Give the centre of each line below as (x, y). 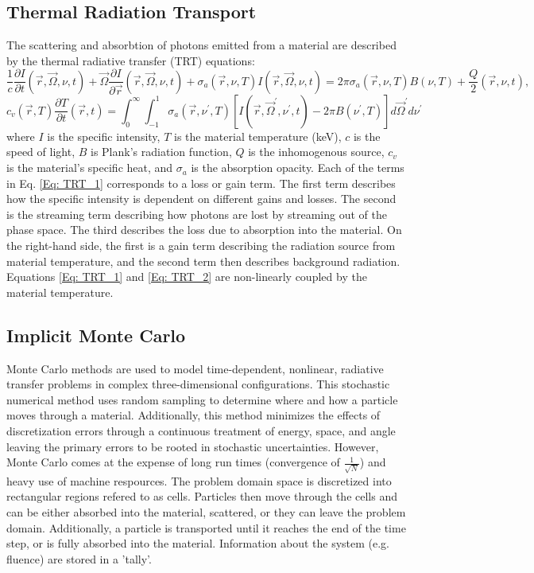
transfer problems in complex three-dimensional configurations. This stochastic (198, 384)
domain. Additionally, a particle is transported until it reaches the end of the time (206, 527)
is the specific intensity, (104, 136)
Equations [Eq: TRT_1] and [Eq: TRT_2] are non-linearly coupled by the (187, 277)
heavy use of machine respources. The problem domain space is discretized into (199, 480)
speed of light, (41, 152)
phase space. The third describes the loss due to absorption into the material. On (204, 230)
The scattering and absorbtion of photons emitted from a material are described (201, 45)
